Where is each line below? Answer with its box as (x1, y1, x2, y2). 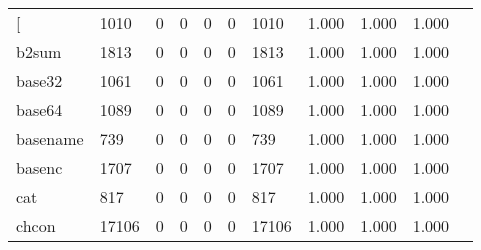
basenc (16, 156, 63, 179)
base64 (16, 98, 63, 121)
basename (16, 127, 84, 150)
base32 (16, 69, 63, 92)
